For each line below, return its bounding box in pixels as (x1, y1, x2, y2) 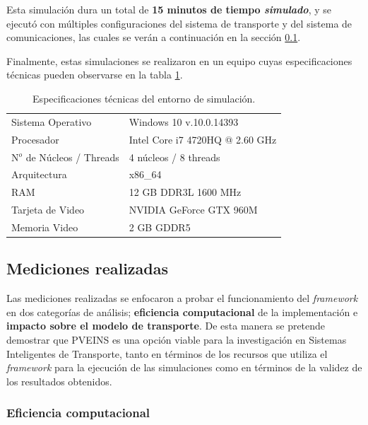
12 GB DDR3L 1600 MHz (129, 185, 242, 199)
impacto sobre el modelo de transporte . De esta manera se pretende (6, 318, 326, 333)
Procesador (11, 132, 59, 146)
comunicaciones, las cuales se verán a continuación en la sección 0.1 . (6, 30, 301, 45)
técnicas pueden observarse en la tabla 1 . (6, 67, 183, 82)
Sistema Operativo (11, 114, 92, 129)
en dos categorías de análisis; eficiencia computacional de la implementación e (6, 304, 358, 319)
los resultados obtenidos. (6, 373, 112, 388)
